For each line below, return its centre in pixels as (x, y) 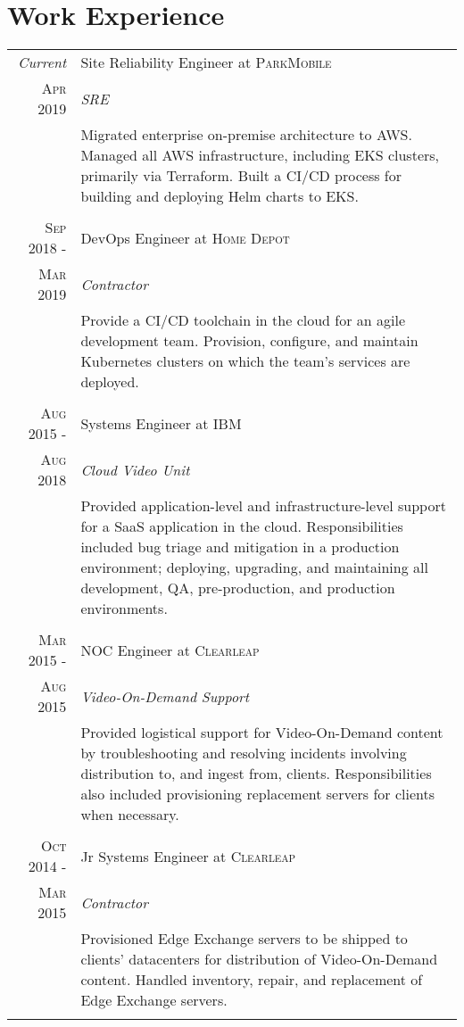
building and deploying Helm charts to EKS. (220, 196)
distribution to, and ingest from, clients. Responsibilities (256, 774)
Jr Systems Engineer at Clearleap (188, 856)
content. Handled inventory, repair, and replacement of (252, 980)
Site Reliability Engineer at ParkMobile (206, 62)
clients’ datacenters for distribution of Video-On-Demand (259, 959)
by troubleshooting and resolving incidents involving (244, 753)
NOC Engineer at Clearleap (170, 650)
